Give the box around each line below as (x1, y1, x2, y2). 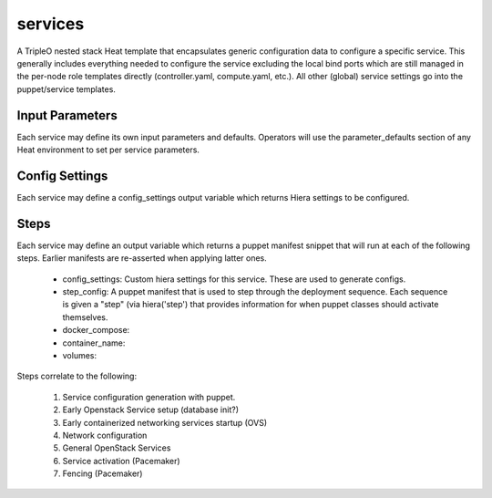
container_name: (62, 337, 126, 348)
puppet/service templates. (16, 83, 116, 95)
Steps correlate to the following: (16, 370, 137, 382)
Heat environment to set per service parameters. (16, 144, 200, 155)
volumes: (62, 349, 97, 360)
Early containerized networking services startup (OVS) (62, 417, 268, 428)
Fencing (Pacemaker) (62, 468, 143, 479)
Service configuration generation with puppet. (62, 391, 236, 402)
